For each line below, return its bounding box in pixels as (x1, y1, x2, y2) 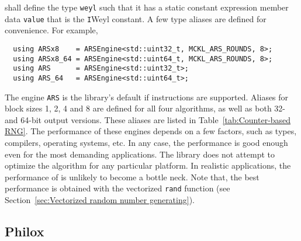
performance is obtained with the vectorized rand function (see (5, 182, 230, 194)
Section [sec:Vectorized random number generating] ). (5, 194, 195, 205)
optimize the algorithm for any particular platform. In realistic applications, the (5, 159, 291, 172)
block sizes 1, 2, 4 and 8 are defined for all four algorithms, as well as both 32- (5, 102, 286, 114)
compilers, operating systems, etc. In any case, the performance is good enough (5, 136, 288, 148)
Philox (5, 222, 44, 240)
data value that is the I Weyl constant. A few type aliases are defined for (5, 12, 267, 25)
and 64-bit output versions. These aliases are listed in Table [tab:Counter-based (5, 113, 291, 125)
